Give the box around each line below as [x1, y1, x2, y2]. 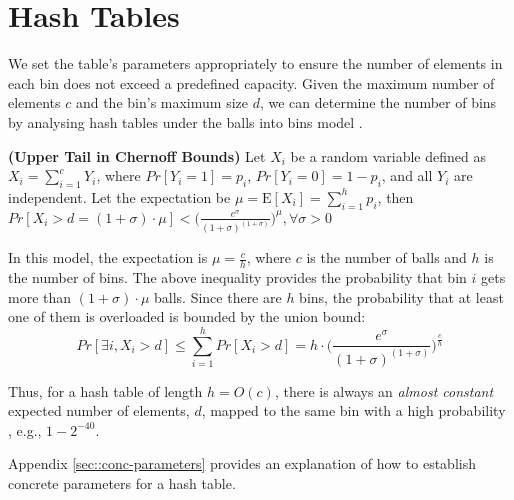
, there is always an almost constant [274, 380, 494, 401]
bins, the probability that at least [299, 286, 504, 307]
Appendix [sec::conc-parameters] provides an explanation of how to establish [8, 453, 476, 474]
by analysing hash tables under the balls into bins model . [8, 111, 363, 132]
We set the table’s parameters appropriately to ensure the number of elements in [8, 53, 503, 74]
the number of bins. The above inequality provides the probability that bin [8, 267, 467, 288]
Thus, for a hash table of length [8, 380, 203, 401]
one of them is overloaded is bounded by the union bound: [8, 306, 366, 327]
